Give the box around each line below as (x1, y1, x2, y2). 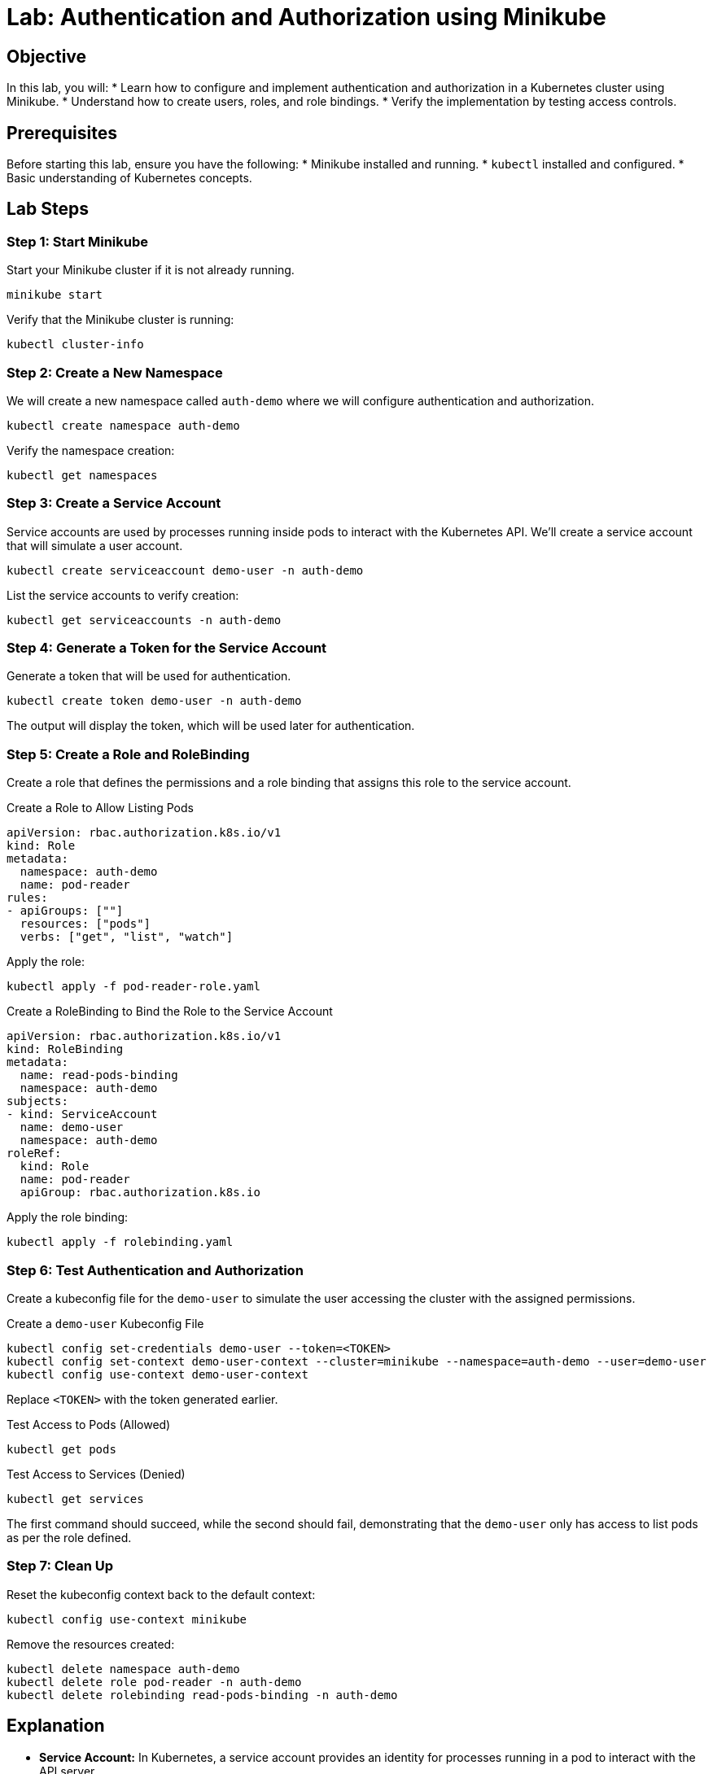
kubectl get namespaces (7, 468, 158, 482)
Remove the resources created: (7, 1636, 175, 1651)
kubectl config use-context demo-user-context (7, 1367, 308, 1381)
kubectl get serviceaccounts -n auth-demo (7, 613, 282, 627)
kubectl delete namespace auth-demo (7, 1662, 240, 1676)
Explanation (7, 1715, 105, 1737)
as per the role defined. (7, 1530, 132, 1545)
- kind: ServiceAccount (7, 1108, 158, 1121)
